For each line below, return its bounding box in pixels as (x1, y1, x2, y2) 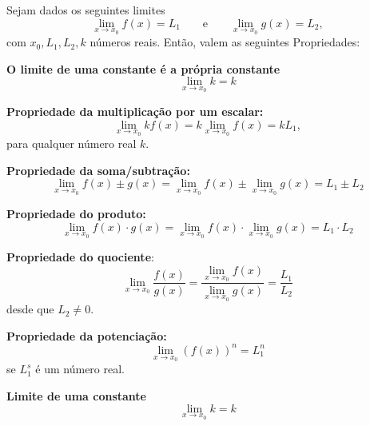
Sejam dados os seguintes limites (6, 2, 165, 18)
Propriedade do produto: (6, 205, 146, 222)
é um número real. (35, 360, 125, 377)
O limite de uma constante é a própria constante (6, 60, 280, 77)
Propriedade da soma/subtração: (6, 161, 190, 178)
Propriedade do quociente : (6, 249, 154, 265)
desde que (6, 301, 54, 317)
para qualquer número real (6, 135, 137, 152)
